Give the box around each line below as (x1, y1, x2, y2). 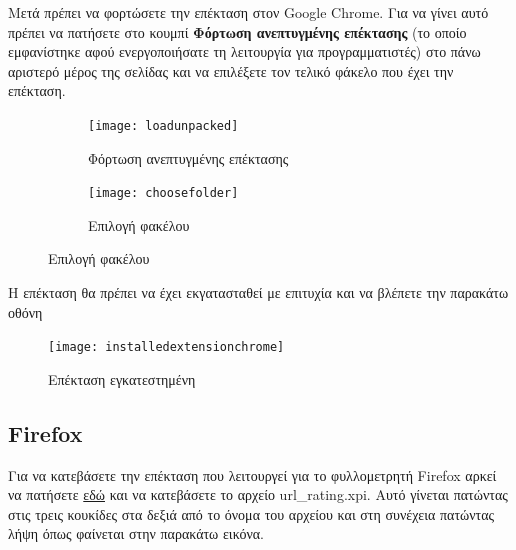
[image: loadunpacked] (88, 118, 239, 133)
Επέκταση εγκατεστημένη (48, 368, 196, 389)
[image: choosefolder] (88, 186, 239, 201)
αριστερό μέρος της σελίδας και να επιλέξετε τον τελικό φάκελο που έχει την (8, 60, 454, 81)
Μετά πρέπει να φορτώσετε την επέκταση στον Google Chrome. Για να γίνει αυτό (8, 2, 489, 22)
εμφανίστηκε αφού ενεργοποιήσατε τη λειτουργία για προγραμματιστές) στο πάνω (8, 41, 481, 62)
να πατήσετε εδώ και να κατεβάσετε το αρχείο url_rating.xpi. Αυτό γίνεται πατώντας (8, 484, 508, 505)
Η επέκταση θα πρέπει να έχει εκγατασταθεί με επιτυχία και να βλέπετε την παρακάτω (8, 282, 509, 303)
